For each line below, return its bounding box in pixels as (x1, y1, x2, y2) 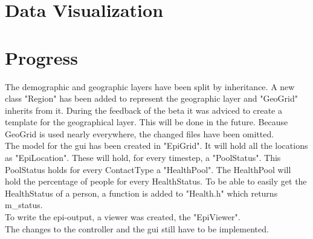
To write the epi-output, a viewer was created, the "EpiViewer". (5, 211, 240, 223)
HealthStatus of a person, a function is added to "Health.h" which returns (5, 186, 278, 199)
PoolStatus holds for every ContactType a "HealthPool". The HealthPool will (5, 163, 291, 175)
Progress (5, 45, 78, 70)
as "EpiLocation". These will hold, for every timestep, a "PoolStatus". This (5, 151, 281, 164)
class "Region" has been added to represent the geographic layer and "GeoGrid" (5, 92, 298, 105)
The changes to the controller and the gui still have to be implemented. (5, 222, 269, 235)
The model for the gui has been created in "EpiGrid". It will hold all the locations (5, 139, 308, 152)
